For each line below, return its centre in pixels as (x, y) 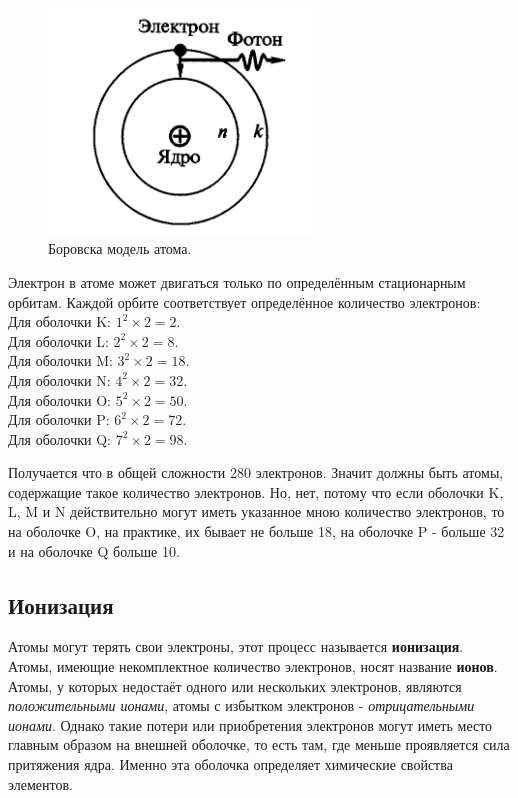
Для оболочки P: (59, 419)
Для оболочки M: (60, 360)
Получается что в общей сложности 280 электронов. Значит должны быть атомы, (256, 472)
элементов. (40, 783)
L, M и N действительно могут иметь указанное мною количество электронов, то (256, 511)
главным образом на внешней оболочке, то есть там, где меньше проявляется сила (259, 744)
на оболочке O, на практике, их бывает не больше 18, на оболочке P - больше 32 (256, 531)
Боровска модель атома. (120, 248)
